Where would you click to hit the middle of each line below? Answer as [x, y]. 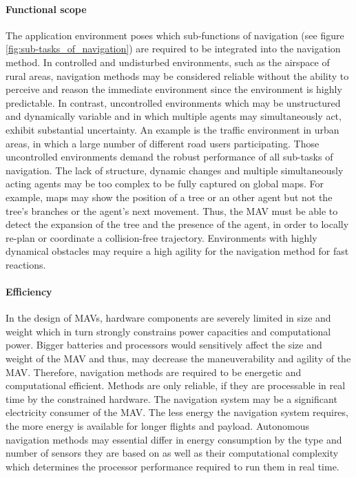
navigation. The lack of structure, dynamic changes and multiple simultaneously [175, 170]
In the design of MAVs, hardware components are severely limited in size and [168, 318]
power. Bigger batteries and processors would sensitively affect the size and [164, 345]
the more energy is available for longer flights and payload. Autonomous [158, 426]
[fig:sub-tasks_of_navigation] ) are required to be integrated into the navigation [173, 49]
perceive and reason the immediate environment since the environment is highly [174, 89]
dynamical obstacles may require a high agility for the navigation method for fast [177, 251]
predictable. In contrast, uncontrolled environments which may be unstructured [173, 102]
